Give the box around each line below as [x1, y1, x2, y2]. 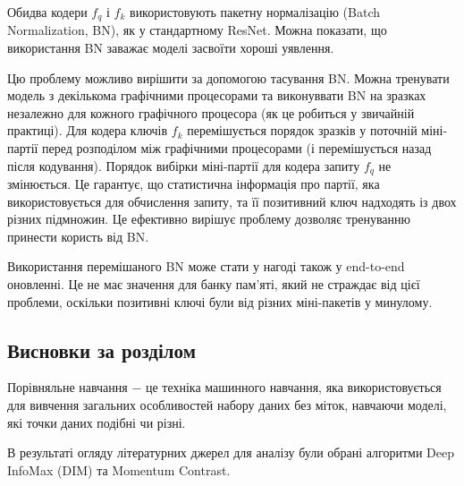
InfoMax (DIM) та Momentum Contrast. [7, 460, 231, 479]
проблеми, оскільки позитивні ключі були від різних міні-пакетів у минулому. [7, 292, 433, 311]
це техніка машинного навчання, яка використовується [145, 378, 442, 396]
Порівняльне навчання [7, 378, 128, 396]
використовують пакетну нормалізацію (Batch [130, 3, 380, 21]
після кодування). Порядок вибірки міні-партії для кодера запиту [7, 156, 360, 175]
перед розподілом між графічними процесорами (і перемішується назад [42, 139, 432, 158]
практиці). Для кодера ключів [7, 121, 168, 140]
